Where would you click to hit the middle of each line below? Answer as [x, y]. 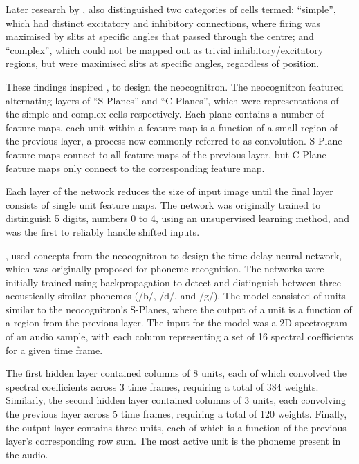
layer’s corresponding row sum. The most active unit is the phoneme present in [173, 441]
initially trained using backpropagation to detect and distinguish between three [173, 282]
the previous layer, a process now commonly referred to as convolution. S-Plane [174, 141]
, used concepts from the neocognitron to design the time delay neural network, [174, 255]
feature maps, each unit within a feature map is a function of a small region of [172, 127]
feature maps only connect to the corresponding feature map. [135, 168]
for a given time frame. [54, 350]
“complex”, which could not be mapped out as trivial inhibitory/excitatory [165, 49]
